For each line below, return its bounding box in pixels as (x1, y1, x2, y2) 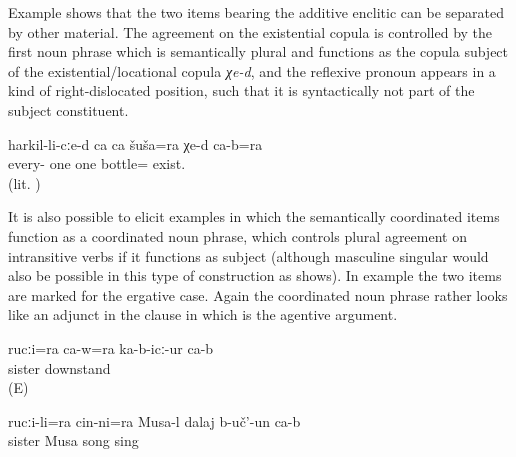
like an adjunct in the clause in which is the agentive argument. (8, 304, 398, 325)
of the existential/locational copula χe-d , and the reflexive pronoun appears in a (8, 60, 496, 81)
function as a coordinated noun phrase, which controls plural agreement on (8, 225, 467, 246)
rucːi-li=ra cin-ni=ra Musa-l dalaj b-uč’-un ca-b (8, 410, 301, 431)
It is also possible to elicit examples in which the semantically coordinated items (8, 206, 500, 227)
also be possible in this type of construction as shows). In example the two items (8, 265, 502, 286)
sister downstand (8, 357, 111, 378)
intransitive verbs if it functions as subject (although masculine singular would (8, 245, 489, 266)
